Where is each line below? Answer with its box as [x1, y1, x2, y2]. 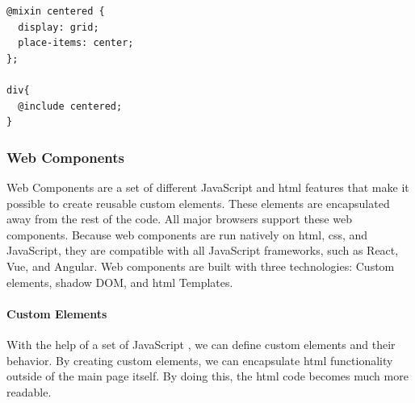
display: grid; [18, 21, 99, 33]
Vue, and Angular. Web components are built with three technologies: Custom [6, 257, 395, 274]
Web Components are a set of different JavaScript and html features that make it [6, 178, 409, 195]
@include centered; [18, 100, 123, 112]
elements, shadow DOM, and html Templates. [6, 273, 233, 290]
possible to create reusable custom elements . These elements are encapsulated [6, 194, 390, 211]
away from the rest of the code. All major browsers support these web [6, 210, 352, 227]
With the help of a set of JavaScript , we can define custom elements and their [6, 335, 396, 352]
